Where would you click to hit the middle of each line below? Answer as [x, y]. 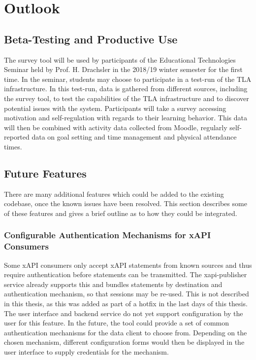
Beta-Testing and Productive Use [91, 39]
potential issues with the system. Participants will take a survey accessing [115, 108]
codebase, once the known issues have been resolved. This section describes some [126, 203]
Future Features [45, 173]
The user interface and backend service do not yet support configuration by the [124, 313]
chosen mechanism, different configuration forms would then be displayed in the [124, 342]
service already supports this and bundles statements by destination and [113, 284]
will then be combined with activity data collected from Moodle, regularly [116, 127]
